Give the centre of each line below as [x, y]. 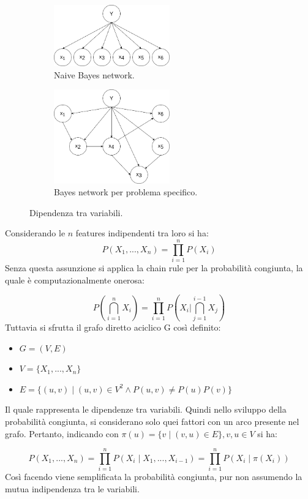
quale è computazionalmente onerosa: [75, 280]
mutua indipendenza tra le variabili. [72, 488]
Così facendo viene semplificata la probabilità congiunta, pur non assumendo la [154, 477]
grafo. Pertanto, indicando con [62, 433]
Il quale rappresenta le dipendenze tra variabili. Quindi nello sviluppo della [146, 409]
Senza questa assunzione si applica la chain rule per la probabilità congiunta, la [154, 268]
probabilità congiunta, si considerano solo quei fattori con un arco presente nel [152, 421]
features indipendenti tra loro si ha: [142, 233]
